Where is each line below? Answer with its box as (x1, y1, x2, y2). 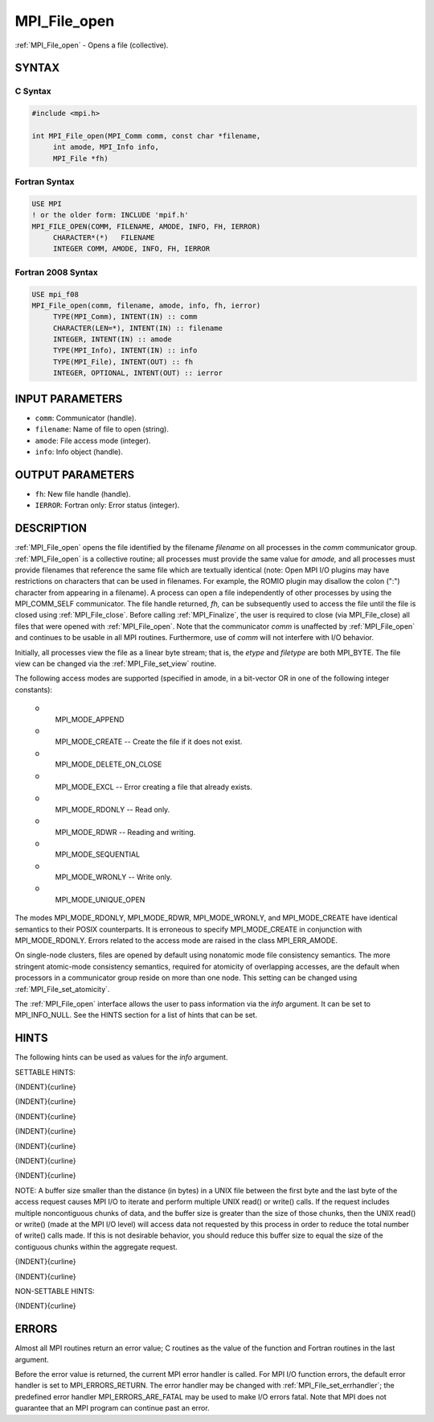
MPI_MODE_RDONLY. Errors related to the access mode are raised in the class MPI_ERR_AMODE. (14, 936, 338, 945)
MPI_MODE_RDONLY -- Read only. (55, 804, 170, 814)
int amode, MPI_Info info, (52, 143, 160, 152)
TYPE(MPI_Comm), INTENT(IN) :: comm (52, 312, 198, 321)
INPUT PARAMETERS (14, 391, 123, 406)
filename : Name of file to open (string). (35, 424, 169, 434)
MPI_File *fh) (52, 154, 108, 163)
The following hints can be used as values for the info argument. (14, 1052, 228, 1062)
